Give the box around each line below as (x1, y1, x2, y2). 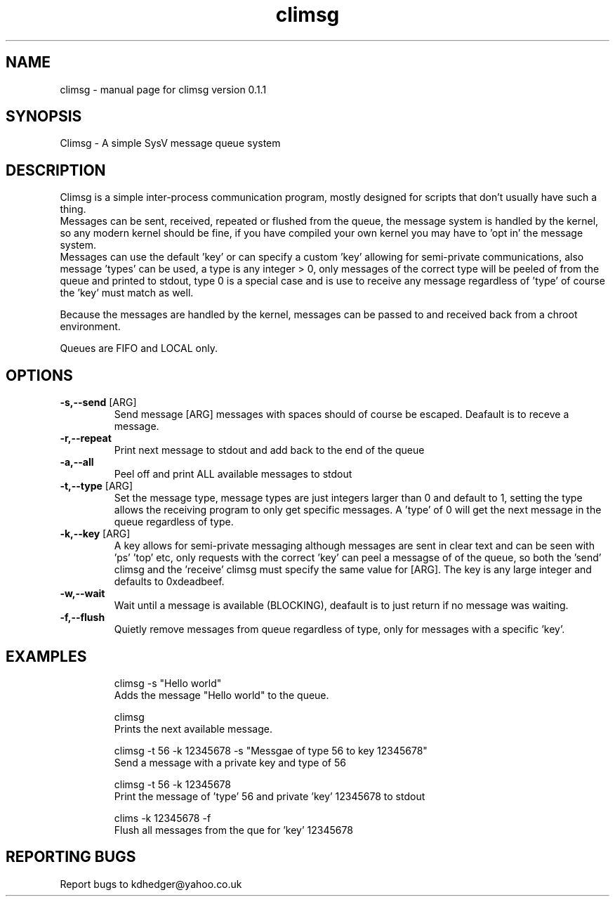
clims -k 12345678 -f (114, 811, 211, 824)
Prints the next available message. (114, 722, 272, 735)
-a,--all (60, 456, 94, 469)
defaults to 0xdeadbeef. (114, 575, 225, 588)
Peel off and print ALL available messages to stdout (114, 468, 352, 481)
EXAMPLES (6, 647, 87, 665)
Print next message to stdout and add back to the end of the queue (114, 444, 425, 457)
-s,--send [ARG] (60, 396, 137, 409)
